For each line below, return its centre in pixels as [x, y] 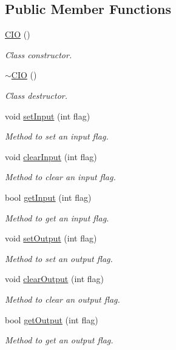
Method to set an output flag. [59, 258]
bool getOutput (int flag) [52, 319]
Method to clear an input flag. [60, 177]
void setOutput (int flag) [51, 238]
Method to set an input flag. [57, 136]
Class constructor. [39, 54]
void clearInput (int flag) [51, 156]
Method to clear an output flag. [63, 299]
